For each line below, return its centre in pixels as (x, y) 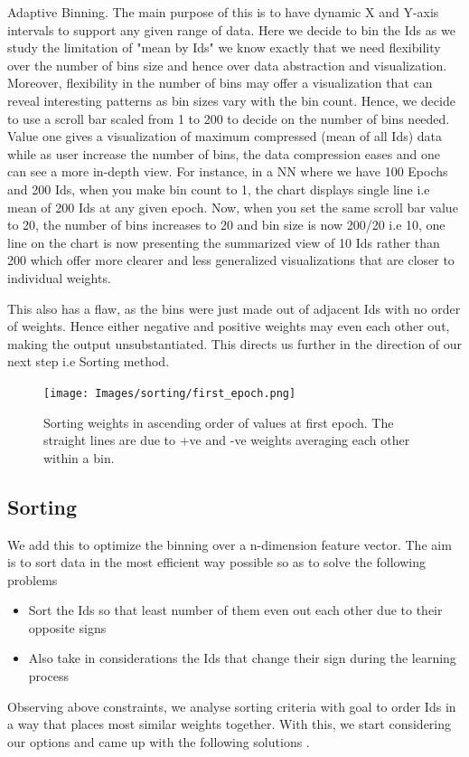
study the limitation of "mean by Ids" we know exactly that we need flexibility (224, 47)
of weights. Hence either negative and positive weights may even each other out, (229, 326)
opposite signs (67, 627)
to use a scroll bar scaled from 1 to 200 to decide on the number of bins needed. (229, 118)
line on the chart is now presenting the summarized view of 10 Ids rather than (224, 242)
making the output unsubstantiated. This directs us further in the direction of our (235, 343)
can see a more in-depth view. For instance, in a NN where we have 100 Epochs (228, 171)
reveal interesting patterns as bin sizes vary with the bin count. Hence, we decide (231, 100)
